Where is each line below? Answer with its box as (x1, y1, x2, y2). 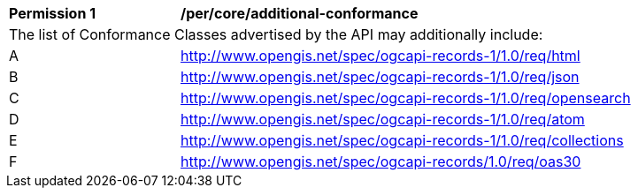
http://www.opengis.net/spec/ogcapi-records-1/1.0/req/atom (181, 110, 585, 128)
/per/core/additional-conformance (181, 4, 419, 22)
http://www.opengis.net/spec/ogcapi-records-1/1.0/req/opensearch (181, 89, 631, 107)
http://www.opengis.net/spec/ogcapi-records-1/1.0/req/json (181, 68, 580, 86)
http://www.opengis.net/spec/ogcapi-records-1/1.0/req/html (181, 47, 580, 64)
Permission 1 (9, 4, 96, 22)
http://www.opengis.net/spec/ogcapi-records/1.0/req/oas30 (181, 153, 581, 170)
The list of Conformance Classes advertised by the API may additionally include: (9, 26, 543, 43)
